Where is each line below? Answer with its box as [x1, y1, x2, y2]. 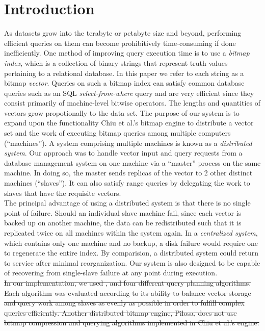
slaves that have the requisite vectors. [4, 187, 121, 198]
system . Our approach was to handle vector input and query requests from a [4, 147, 243, 158]
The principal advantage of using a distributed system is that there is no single [4, 197, 251, 208]
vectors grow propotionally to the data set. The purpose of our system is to [4, 107, 240, 118]
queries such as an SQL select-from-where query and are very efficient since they [4, 87, 254, 98]
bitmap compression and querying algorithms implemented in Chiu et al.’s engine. [4, 317, 259, 328]
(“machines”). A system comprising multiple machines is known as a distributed [4, 137, 252, 148]
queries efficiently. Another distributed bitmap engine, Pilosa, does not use [4, 307, 237, 318]
